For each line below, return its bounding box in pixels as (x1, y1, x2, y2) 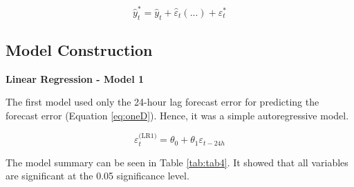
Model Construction (6, 39, 153, 60)
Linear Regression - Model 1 (6, 71, 145, 86)
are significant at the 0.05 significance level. (6, 168, 189, 183)
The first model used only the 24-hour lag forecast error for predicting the (6, 95, 319, 109)
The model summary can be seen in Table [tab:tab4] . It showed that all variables (6, 155, 348, 169)
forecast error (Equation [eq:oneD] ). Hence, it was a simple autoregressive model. (6, 108, 349, 122)
